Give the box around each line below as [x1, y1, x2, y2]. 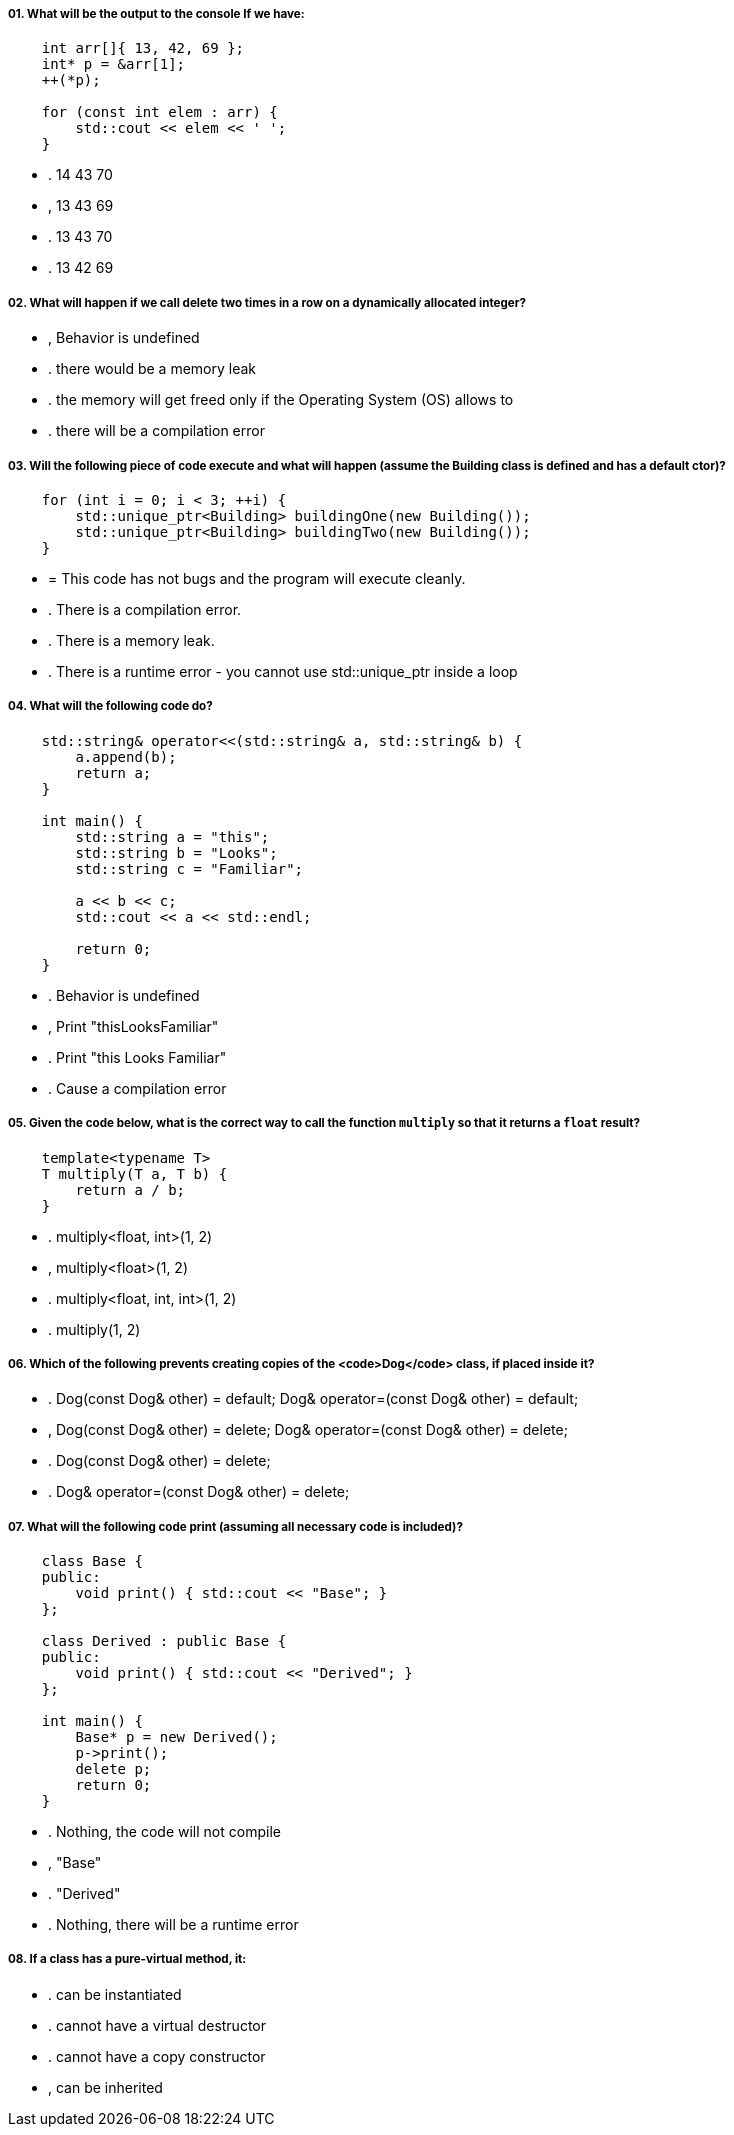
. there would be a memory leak [48, 360, 256, 378]
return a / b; [75, 1181, 186, 1198]
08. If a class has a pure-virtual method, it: [8, 1952, 247, 1967]
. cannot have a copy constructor [48, 2047, 266, 2065]
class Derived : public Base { [41, 1633, 287, 1650]
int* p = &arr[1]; [41, 56, 186, 73]
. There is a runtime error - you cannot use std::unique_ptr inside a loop [48, 662, 518, 680]
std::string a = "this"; [75, 828, 270, 845]
